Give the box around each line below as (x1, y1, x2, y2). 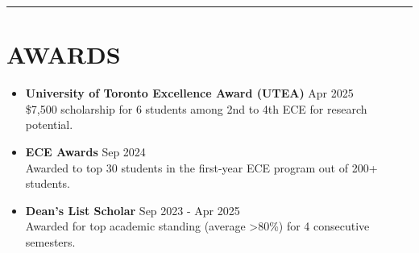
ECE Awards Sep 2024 (25, 143, 146, 160)
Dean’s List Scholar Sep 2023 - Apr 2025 (25, 201, 240, 218)
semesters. (25, 233, 76, 250)
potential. (25, 116, 73, 133)
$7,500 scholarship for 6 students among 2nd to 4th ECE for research (25, 100, 367, 117)
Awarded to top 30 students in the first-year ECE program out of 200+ (25, 159, 378, 176)
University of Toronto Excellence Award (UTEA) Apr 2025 (25, 85, 354, 102)
